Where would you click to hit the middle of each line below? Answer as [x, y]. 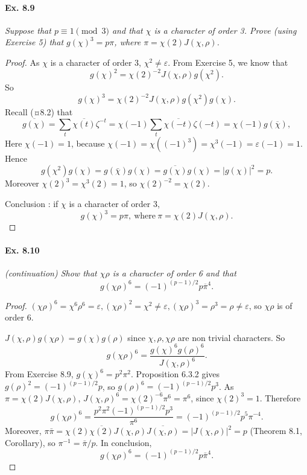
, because [88, 143]
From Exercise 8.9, [39, 374]
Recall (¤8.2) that [39, 112]
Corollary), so [30, 442]
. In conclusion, [124, 442]
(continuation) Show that [51, 273]
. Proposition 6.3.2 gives [176, 374]
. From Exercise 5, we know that [228, 62]
